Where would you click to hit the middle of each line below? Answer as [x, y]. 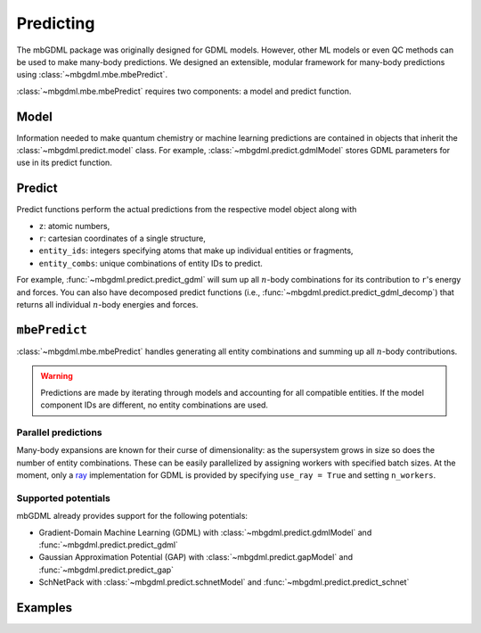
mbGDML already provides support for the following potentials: [132, 516]
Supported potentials [63, 497]
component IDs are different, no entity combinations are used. [155, 405]
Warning [57, 376]
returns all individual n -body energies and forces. [107, 305]
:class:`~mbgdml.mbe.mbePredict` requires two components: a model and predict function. [184, 91]
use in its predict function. [65, 163]
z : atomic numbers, [74, 226]
